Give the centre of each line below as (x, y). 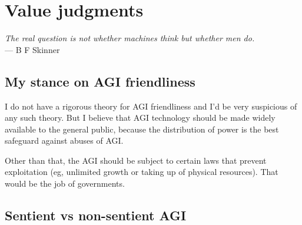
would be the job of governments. (65, 183)
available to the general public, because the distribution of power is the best (142, 129)
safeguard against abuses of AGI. (64, 140)
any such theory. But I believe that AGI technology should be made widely (140, 118)
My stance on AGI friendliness (100, 81)
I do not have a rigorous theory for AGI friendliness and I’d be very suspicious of (151, 106)
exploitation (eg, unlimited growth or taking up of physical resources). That (142, 172)
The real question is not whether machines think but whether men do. (130, 38)
